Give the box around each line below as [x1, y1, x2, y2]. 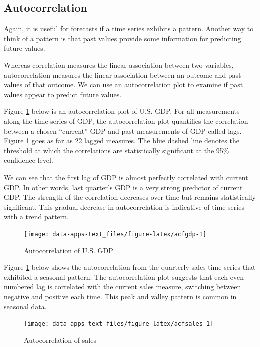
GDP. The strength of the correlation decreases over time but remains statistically [4, 192, 256, 202]
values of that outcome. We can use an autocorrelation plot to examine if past [4, 79, 243, 90]
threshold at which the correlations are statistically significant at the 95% [4, 145, 229, 155]
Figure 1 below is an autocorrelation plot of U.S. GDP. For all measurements [4, 106, 240, 116]
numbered [4, 281, 34, 292]
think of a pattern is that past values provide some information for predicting [4, 33, 241, 43]
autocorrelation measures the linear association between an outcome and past [4, 69, 241, 80]
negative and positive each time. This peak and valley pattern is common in [4, 291, 237, 301]
